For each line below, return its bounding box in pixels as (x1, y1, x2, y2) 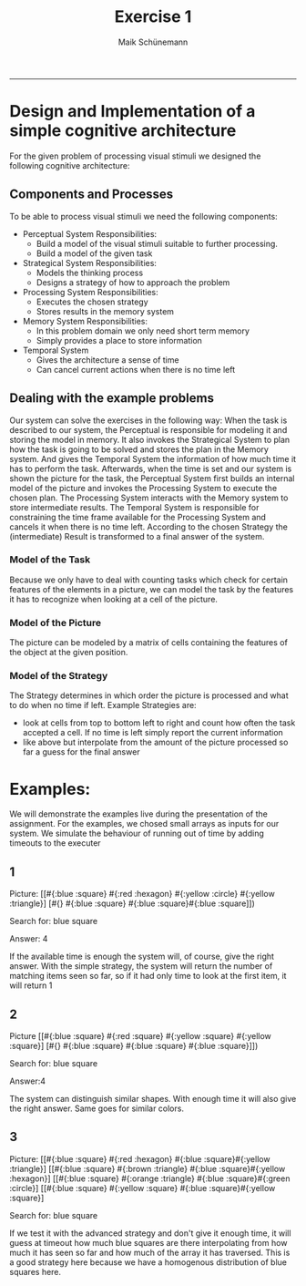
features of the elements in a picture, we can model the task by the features (9, 583, 294, 594)
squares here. (9, 1266, 62, 1277)
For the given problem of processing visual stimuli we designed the (9, 150, 261, 161)
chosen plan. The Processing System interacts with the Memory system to (9, 492, 289, 503)
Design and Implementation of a (9, 101, 256, 122)
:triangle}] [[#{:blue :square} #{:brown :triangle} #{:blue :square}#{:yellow (9, 1163, 286, 1174)
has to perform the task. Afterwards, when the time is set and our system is (9, 463, 292, 474)
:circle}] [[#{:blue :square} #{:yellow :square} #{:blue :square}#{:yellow (9, 1182, 276, 1193)
